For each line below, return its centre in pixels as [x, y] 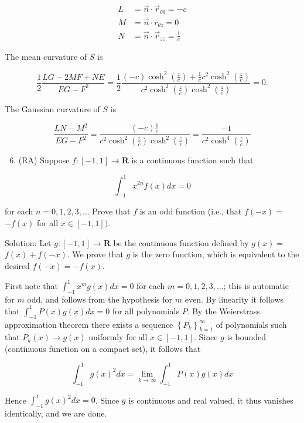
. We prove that [95, 254]
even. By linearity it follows [234, 299]
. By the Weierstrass [223, 310]
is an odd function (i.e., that [191, 211]
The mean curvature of [46, 57]
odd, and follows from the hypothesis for [100, 299]
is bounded [246, 337]
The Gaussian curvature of [52, 108]
